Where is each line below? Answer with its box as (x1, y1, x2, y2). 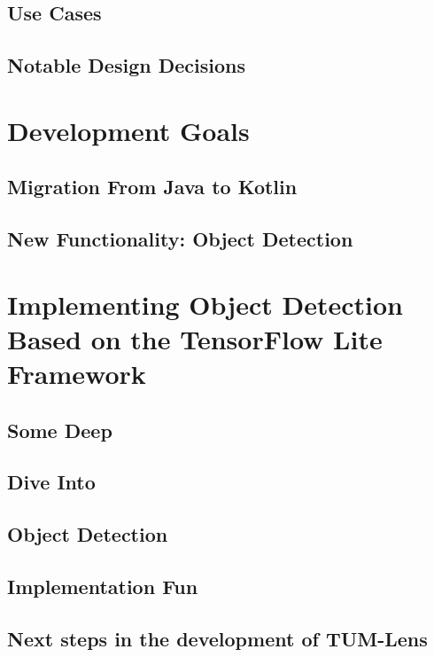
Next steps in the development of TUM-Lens (7, 624, 428, 652)
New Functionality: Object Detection (7, 225, 353, 253)
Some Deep (7, 416, 112, 443)
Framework (7, 356, 146, 392)
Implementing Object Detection (7, 285, 403, 322)
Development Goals (7, 112, 250, 148)
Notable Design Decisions (7, 51, 245, 79)
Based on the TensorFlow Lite (7, 320, 383, 356)
